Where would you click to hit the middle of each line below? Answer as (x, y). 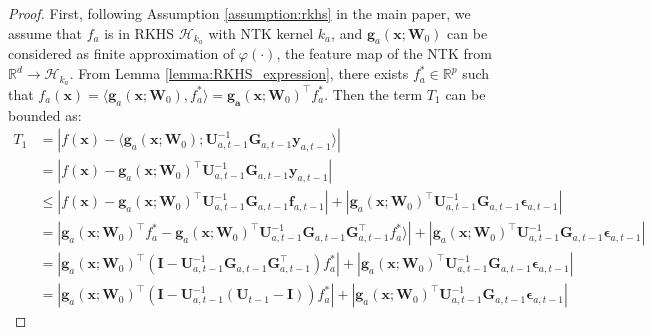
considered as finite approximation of (121, 53)
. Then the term (373, 93)
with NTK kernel (261, 32)
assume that (45, 32)
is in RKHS (139, 32)
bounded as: (45, 114)
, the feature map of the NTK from (384, 53)
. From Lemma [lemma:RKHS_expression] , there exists (239, 73)
